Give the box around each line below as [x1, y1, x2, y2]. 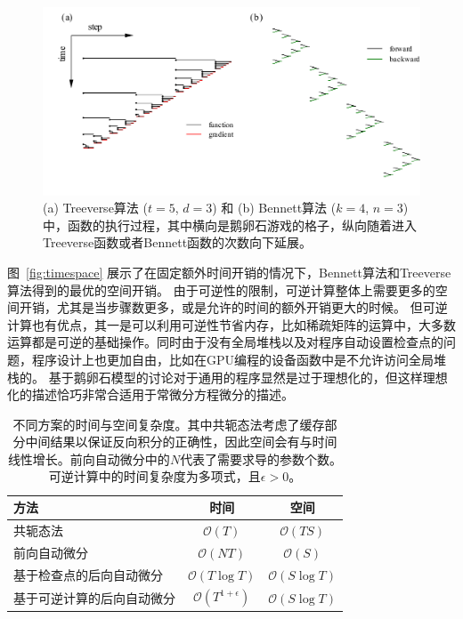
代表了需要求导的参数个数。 [180, 449, 343, 468]
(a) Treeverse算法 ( [43, 198, 148, 217]
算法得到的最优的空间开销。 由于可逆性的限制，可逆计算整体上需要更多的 [7, 280, 435, 299]
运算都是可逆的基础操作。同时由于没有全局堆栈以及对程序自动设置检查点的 [7, 333, 443, 351]
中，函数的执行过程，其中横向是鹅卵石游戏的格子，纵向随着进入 [43, 215, 417, 234]
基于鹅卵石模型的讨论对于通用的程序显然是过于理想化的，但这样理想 [48, 367, 448, 386]
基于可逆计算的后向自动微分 [13, 588, 175, 607]
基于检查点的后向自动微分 [13, 565, 163, 583]
